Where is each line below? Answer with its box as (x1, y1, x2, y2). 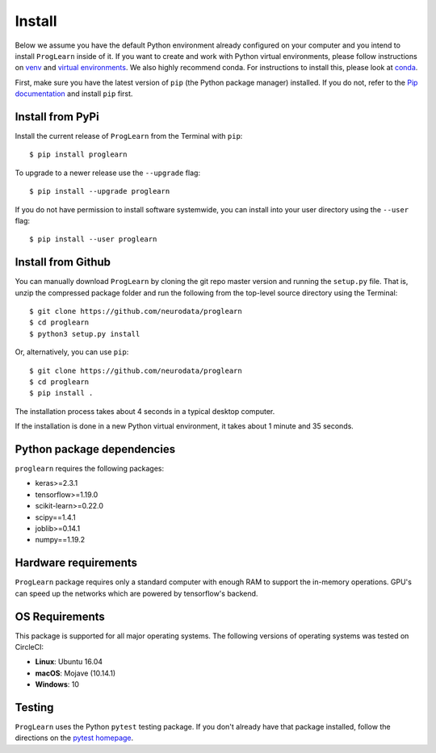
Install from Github (15, 255, 111, 270)
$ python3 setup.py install (29, 329, 140, 338)
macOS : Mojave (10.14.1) (35, 668, 116, 678)
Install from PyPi (15, 110, 100, 123)
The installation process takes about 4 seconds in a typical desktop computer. (15, 406, 275, 416)
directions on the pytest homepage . (15, 733, 134, 743)
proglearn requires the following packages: (15, 464, 165, 474)
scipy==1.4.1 (35, 512, 76, 522)
